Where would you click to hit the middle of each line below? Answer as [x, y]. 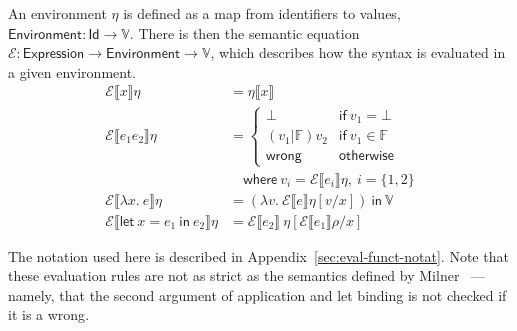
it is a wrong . [49, 314]
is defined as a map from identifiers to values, [262, 13]
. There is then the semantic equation [244, 32]
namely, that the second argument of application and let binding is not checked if [257, 294]
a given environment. [72, 71]
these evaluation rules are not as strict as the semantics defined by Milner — [247, 275]
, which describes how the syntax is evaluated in [358, 52]
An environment [57, 13]
